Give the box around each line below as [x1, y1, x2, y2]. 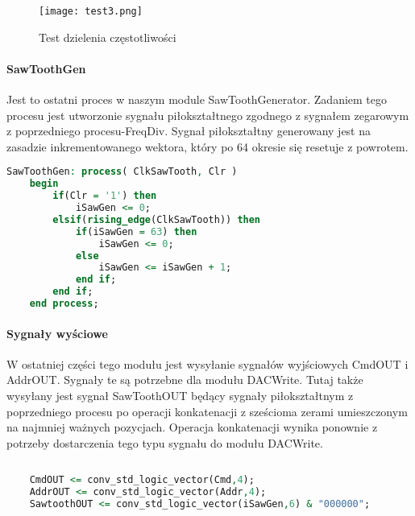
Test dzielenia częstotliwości [39, 28, 176, 45]
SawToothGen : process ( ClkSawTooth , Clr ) [6, 166, 238, 178]
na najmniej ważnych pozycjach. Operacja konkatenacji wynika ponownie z [6, 419, 378, 436]
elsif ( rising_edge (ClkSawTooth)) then [52, 213, 261, 225]
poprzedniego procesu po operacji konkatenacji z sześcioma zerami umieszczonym [6, 402, 408, 419]
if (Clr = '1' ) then [52, 190, 157, 202]
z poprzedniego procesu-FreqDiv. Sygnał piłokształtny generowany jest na [6, 122, 371, 139]
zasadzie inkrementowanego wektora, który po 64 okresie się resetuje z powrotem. [6, 138, 409, 155]
